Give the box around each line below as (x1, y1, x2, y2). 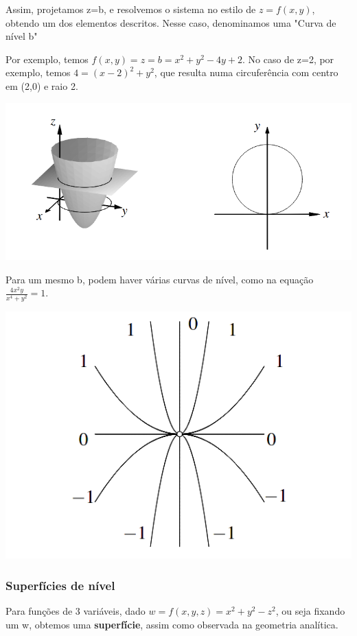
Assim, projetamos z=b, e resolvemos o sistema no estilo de (5, 2, 256, 16)
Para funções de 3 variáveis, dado (5, 604, 146, 618)
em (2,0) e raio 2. (5, 78, 78, 93)
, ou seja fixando (275, 604, 345, 618)
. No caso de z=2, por (242, 51, 334, 66)
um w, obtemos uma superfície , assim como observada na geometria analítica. (5, 617, 338, 631)
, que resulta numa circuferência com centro (154, 65, 338, 80)
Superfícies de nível (5, 576, 115, 593)
